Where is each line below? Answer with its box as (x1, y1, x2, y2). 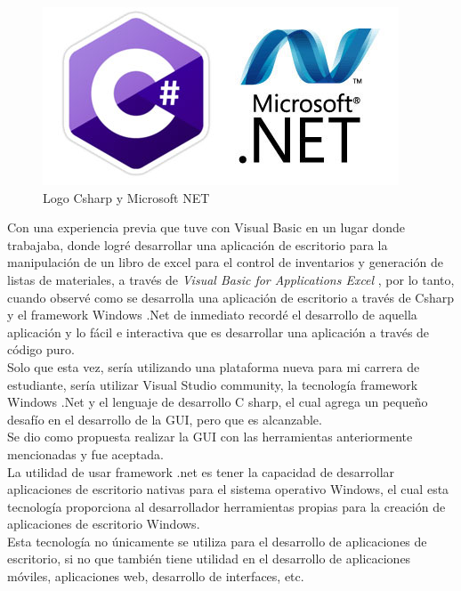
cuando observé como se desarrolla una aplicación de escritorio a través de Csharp (7, 287, 454, 306)
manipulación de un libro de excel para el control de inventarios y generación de (7, 253, 443, 271)
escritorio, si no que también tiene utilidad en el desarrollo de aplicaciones (7, 549, 411, 568)
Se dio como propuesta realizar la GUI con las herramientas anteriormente (7, 427, 413, 446)
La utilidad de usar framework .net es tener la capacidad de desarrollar (7, 462, 395, 481)
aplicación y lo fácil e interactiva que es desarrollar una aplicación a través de (7, 322, 430, 341)
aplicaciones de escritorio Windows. (7, 514, 200, 533)
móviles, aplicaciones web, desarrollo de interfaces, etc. (7, 567, 304, 586)
